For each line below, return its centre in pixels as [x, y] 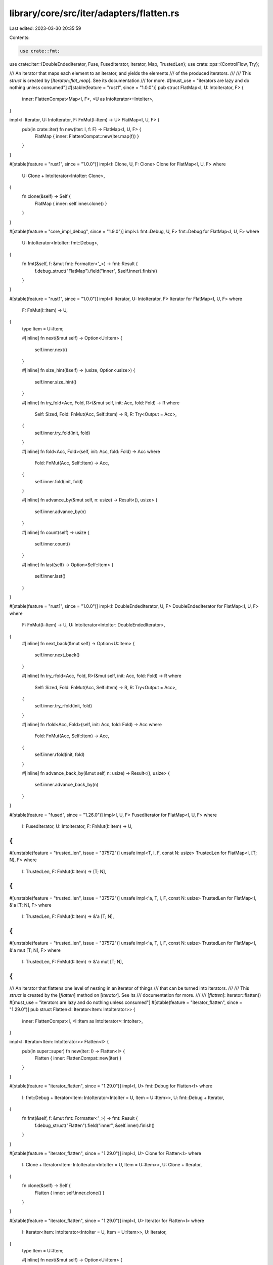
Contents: [19, 37]
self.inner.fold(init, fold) [59, 481]
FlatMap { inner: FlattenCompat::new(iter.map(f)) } [87, 136]
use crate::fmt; [40, 51]
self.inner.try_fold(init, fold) [62, 433]
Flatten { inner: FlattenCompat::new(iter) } [78, 1058]
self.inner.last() [50, 576]
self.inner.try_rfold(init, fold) [63, 706]
